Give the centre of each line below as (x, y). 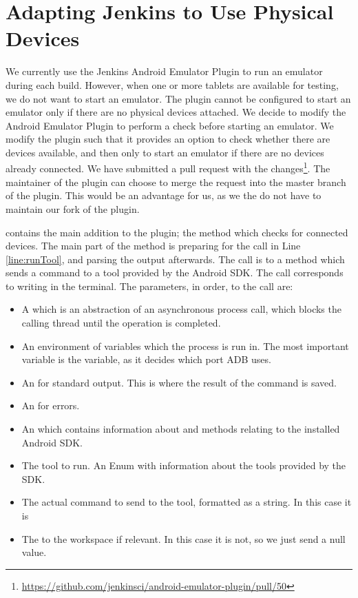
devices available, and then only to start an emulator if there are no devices (165, 152)
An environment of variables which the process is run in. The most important (185, 346)
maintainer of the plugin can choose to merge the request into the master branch (176, 182)
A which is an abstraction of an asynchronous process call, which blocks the (181, 309)
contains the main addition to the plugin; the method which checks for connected (177, 232)
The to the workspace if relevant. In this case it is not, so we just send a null (183, 538)
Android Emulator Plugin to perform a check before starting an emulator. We (170, 125)
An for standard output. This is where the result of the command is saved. (179, 382)
